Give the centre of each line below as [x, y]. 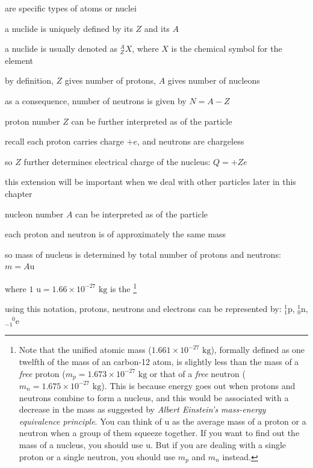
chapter [19, 193]
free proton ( [42, 373]
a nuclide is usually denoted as [61, 48]
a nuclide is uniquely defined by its [69, 28]
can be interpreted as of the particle [142, 214]
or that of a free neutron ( [197, 373]
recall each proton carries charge [64, 141]
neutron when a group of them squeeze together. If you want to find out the [159, 433]
